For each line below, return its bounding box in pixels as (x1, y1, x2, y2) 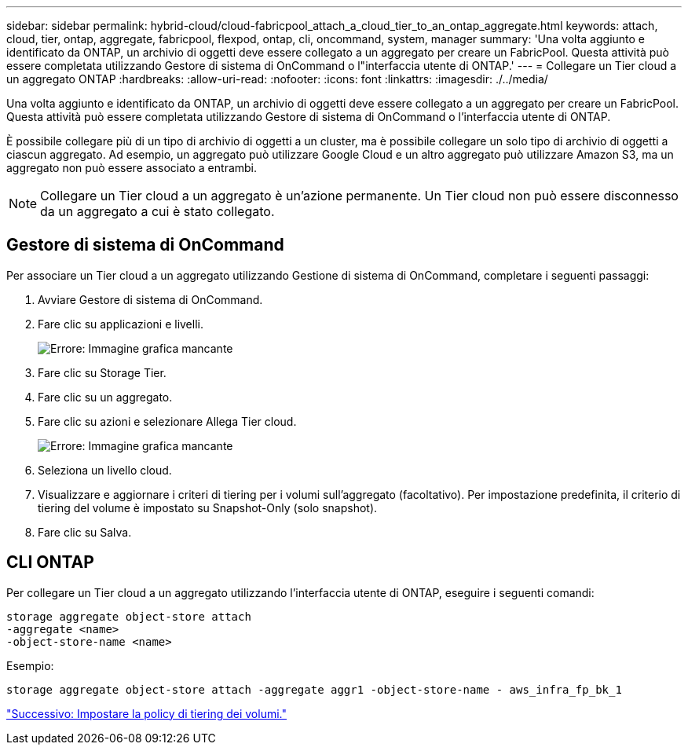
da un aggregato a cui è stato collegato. (40, 203, 275, 219)
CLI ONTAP (6, 552, 94, 573)
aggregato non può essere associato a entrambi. (6, 161, 258, 174)
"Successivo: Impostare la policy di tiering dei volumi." (6, 706, 287, 720)
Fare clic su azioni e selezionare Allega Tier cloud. (38, 414, 297, 428)
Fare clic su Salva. (38, 525, 132, 539)
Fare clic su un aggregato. (38, 390, 173, 404)
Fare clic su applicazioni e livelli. (38, 317, 203, 331)
